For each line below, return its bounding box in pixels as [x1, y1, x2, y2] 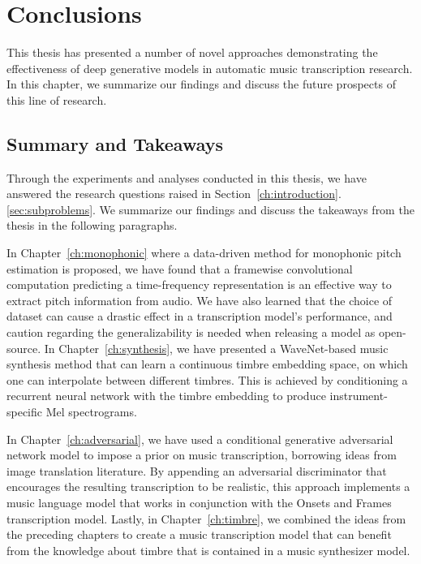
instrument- [329, 387, 388, 404]
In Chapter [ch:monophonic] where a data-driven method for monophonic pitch [6, 244, 402, 261]
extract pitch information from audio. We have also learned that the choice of [6, 291, 393, 308]
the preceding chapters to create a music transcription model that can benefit [6, 526, 392, 543]
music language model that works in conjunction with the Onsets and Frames [6, 493, 392, 510]
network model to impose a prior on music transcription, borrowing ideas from [6, 446, 397, 463]
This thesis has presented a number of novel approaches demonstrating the [6, 44, 378, 61]
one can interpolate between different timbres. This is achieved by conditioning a [6, 371, 408, 388]
